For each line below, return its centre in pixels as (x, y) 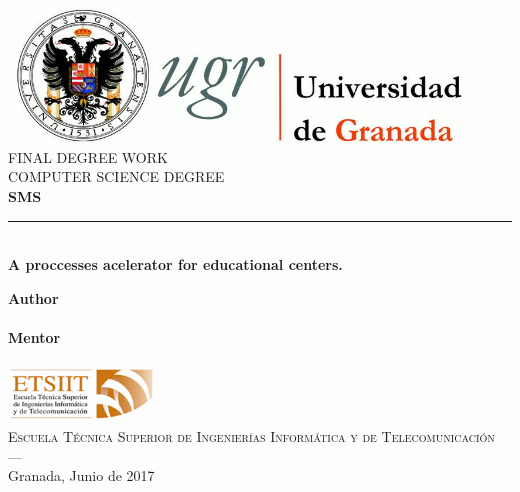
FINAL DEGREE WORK (88, 156)
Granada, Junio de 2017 (81, 475)
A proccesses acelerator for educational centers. (175, 264)
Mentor (34, 336)
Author (33, 297)
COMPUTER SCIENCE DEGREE (116, 176)
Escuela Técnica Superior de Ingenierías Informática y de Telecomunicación (251, 435)
